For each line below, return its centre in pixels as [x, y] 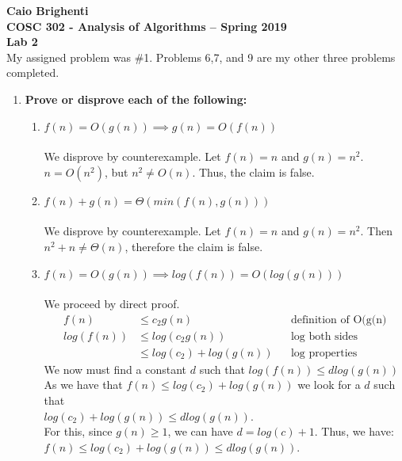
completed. [33, 72]
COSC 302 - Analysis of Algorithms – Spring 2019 [147, 26]
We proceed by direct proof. [112, 304]
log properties [324, 353]
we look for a [329, 385]
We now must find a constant [115, 369]
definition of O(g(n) [339, 320]
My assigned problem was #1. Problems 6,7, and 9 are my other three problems [201, 57]
